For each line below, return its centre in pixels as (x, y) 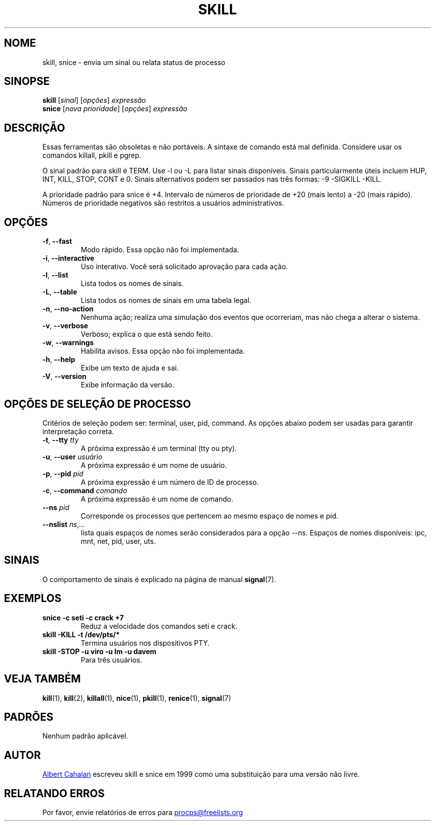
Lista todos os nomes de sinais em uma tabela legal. (166, 300)
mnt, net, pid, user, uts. (118, 541)
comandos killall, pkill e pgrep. (92, 155)
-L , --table (60, 292)
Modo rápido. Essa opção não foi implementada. (160, 250)
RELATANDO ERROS (54, 793)
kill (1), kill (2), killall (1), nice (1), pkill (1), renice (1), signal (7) (137, 698)
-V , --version (64, 376)
